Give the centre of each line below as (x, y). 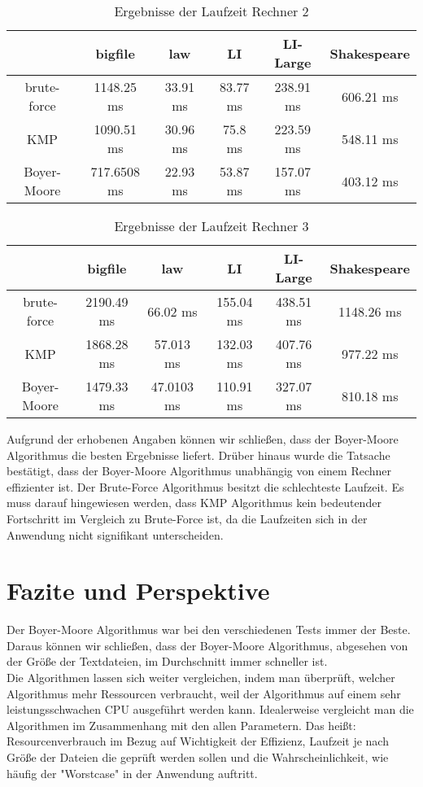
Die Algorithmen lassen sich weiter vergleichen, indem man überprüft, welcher (201, 678)
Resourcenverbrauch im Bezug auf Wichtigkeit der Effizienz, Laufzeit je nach (198, 741)
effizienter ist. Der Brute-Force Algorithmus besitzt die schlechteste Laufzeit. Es (205, 486)
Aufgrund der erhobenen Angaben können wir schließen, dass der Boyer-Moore (203, 439)
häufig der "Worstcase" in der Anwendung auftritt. (132, 773)
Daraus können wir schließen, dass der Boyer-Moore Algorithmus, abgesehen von (207, 645)
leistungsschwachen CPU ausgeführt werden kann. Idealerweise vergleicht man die (210, 709)
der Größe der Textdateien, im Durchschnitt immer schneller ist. (167, 661)
